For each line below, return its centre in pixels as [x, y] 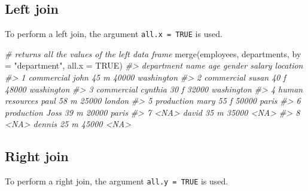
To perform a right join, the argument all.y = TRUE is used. [117, 181]
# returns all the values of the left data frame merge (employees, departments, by [153, 53]
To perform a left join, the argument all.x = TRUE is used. [114, 34]
